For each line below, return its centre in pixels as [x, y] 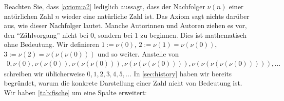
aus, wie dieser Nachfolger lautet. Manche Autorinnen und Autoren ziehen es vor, [125, 25]
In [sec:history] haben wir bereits [183, 73]
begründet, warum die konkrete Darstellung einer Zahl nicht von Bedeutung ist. [123, 83]
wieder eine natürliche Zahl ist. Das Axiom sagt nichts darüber [155, 16]
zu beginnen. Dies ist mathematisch [193, 35]
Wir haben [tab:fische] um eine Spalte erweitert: [76, 92]
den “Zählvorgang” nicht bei [46, 35]
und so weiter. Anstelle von [138, 53]
